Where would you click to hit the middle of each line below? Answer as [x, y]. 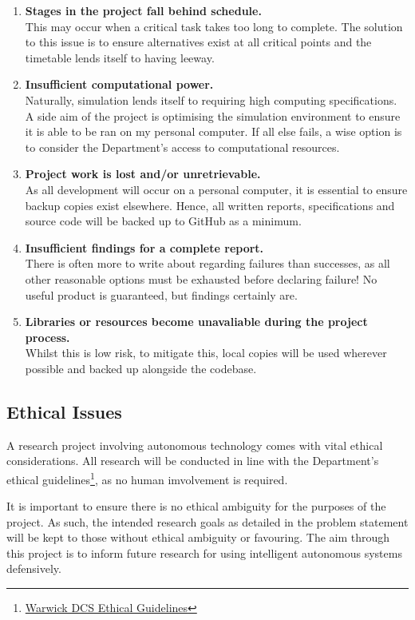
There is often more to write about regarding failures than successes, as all [207, 263]
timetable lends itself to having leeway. [120, 57]
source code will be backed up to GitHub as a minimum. [163, 221]
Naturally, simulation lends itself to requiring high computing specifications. [211, 99]
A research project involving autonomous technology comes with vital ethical [195, 445]
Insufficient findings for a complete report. [144, 247]
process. [47, 337]
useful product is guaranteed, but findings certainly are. [161, 294]
